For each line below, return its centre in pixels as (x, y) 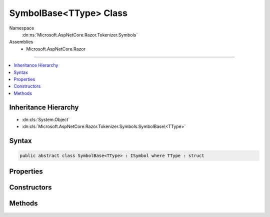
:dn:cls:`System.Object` (46, 119)
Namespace (22, 28)
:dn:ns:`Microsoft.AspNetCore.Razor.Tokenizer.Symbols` (80, 34)
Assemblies (21, 42)
